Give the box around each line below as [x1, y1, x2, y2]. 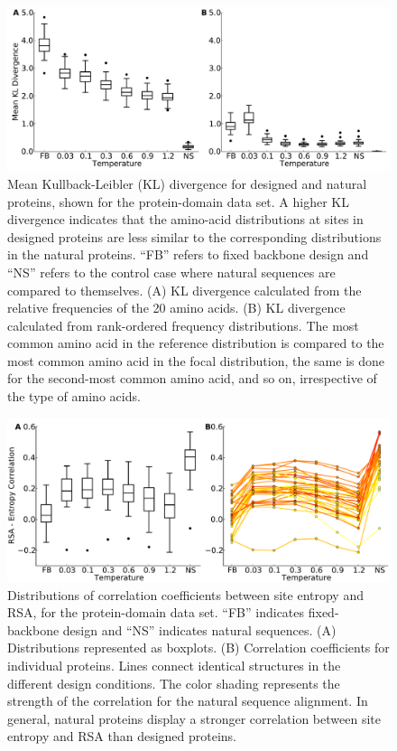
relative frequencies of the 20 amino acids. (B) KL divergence [7, 298, 346, 317]
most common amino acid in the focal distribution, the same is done [7, 351, 384, 370]
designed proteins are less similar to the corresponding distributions [7, 227, 382, 246]
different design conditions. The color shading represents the [7, 673, 340, 692]
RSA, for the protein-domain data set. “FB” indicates [7, 603, 305, 622]
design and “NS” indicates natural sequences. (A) [62, 620, 337, 639]
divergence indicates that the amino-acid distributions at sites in [7, 210, 364, 229]
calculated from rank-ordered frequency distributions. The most [7, 315, 359, 334]
